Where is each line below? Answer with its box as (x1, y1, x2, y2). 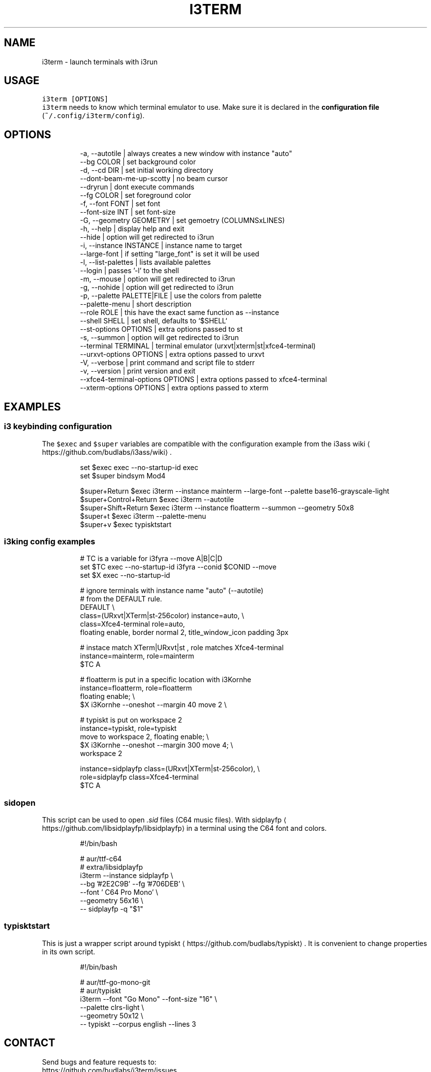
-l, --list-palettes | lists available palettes (80, 258, 211, 267)
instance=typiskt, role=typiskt (80, 724, 177, 733)
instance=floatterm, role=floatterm (80, 684, 192, 693)
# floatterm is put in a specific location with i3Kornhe (80, 675, 251, 684)
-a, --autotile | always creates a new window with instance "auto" (80, 149, 292, 158)
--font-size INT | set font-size (80, 208, 176, 217)
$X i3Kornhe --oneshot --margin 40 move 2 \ (80, 700, 227, 709)
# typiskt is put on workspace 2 (80, 716, 182, 725)
